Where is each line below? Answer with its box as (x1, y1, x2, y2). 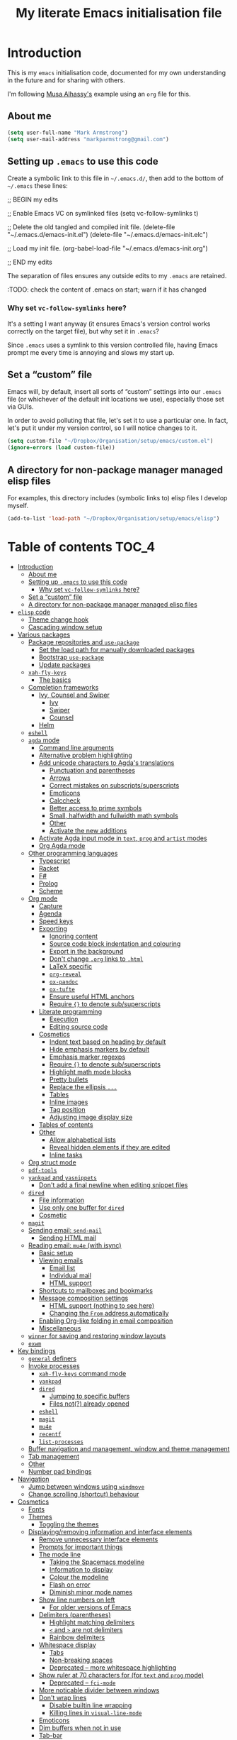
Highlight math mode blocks (49, 1067, 132, 1076)
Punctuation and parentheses (49, 766, 136, 774)
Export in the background (49, 947, 124, 955)
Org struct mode (28, 1158, 76, 1167)
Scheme (38, 886, 64, 895)
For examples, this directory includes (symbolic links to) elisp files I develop (7, 493, 228, 502)
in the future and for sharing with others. (7, 76, 125, 84)
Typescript (38, 857, 71, 865)
